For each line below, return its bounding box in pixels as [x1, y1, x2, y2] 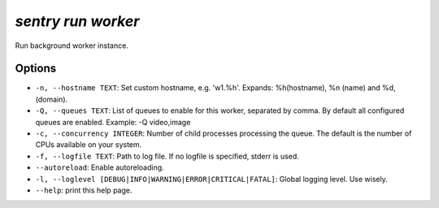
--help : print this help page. [35, 185, 133, 195]
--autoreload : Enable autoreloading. [35, 162, 164, 172]
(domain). [35, 94, 68, 104]
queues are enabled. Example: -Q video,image [35, 117, 191, 127]
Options [15, 62, 57, 76]
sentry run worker [15, 12, 140, 30]
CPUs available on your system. [35, 140, 142, 149]
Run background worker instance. [15, 41, 129, 50]
